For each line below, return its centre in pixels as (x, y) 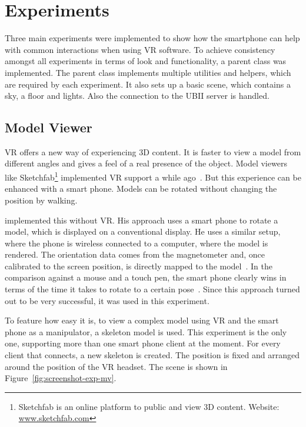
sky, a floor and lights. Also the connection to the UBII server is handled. (137, 96)
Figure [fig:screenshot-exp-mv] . (61, 378)
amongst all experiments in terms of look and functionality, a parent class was (146, 61)
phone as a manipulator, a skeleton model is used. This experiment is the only (146, 331)
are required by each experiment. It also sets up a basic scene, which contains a (148, 84)
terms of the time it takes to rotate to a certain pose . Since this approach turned (152, 289)
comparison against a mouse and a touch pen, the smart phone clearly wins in (146, 277)
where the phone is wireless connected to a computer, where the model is (137, 243)
